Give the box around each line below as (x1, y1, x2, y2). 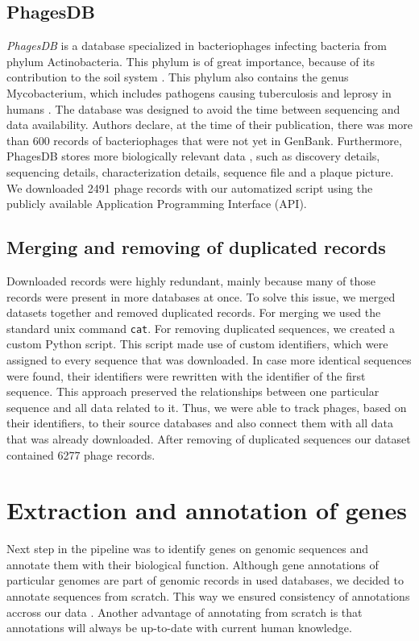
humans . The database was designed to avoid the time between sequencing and (6, 100, 400, 117)
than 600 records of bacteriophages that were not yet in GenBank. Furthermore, (6, 131, 402, 148)
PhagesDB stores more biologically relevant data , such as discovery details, (6, 148, 380, 164)
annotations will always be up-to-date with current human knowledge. (6, 619, 352, 636)
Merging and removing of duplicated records (6, 235, 386, 260)
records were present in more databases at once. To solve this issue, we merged (6, 288, 396, 305)
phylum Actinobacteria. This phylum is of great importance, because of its (6, 52, 375, 69)
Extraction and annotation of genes (6, 493, 407, 527)
